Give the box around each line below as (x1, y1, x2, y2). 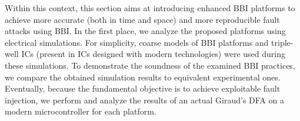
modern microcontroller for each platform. (5, 105, 156, 117)
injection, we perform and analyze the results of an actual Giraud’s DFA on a (5, 93, 284, 106)
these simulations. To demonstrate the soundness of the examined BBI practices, (5, 59, 295, 71)
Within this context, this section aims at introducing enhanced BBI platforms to (5, 2, 295, 14)
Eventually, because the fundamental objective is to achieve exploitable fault (5, 82, 281, 95)
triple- (271, 36, 294, 48)
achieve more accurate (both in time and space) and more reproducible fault (5, 13, 280, 25)
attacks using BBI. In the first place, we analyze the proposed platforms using (5, 25, 286, 37)
